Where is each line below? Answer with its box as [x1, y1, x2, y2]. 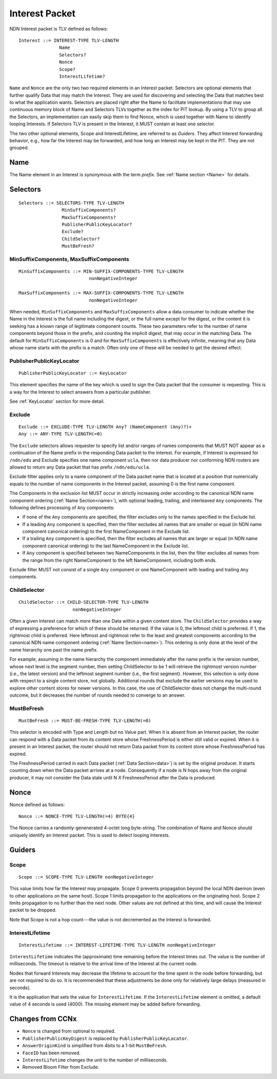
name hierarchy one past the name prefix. [9, 646, 98, 653]
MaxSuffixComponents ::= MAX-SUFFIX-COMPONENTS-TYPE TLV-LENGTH [18, 290, 184, 296]
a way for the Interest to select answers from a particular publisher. [9, 388, 151, 395]
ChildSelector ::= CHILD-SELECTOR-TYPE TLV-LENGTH [18, 599, 149, 605]
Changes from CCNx [9, 1015, 77, 1024]
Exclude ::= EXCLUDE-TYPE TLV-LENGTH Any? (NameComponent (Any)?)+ [18, 424, 192, 430]
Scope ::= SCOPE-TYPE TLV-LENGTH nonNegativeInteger [18, 874, 154, 880]
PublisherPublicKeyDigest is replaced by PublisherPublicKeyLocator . [22, 1035, 189, 1041]
